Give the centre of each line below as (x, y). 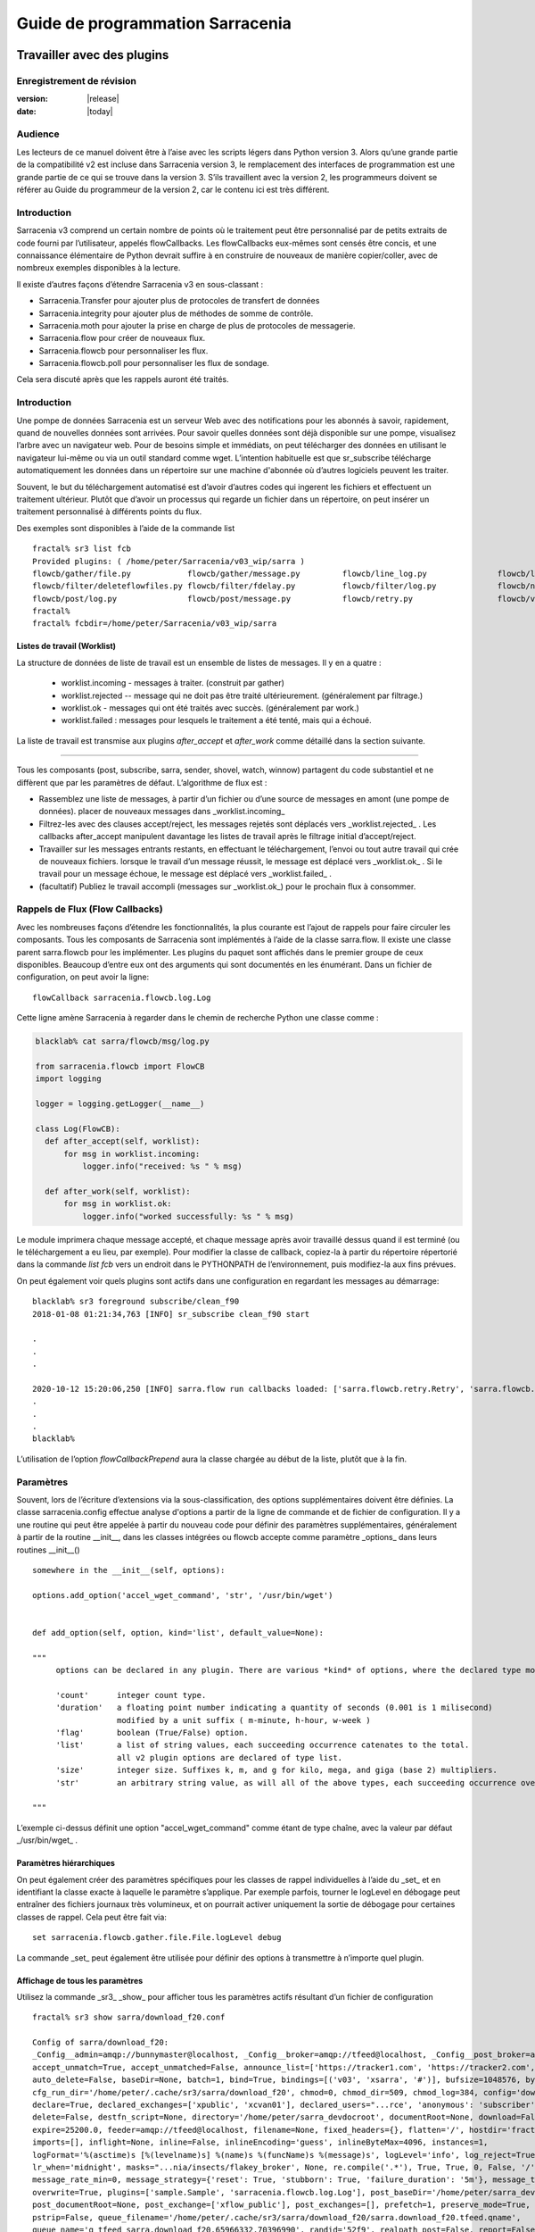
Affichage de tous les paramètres (80, 1980)
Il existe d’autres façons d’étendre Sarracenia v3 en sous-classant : (140, 284)
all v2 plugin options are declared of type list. (230, 1757)
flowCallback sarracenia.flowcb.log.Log (122, 997)
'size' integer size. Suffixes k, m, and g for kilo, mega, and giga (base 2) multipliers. (277, 1770)
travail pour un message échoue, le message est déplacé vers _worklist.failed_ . (185, 874)
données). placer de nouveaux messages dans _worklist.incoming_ (162, 812)
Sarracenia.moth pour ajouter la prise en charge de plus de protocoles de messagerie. (197, 325)
